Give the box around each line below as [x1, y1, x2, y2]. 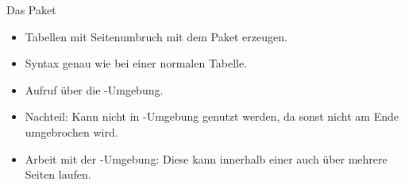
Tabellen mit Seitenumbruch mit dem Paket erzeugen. [25, 28, 287, 44]
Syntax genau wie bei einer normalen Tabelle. [25, 55, 248, 71]
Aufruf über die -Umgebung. [25, 81, 164, 98]
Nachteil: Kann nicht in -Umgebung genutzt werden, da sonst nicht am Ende [25, 108, 399, 125]
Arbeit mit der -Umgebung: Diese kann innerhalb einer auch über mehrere [25, 150, 388, 167]
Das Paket [6, 2, 56, 17]
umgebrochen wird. [25, 123, 118, 140]
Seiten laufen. [25, 166, 91, 183]
